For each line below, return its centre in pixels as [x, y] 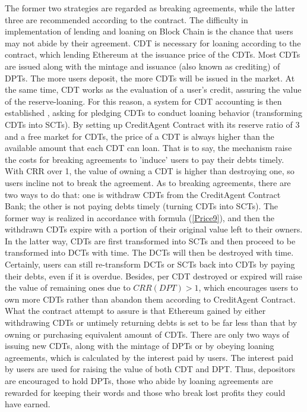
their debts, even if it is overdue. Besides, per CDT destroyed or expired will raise [153, 276]
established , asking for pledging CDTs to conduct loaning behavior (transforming [153, 113]
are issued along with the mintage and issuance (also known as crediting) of [143, 66]
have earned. [28, 404]
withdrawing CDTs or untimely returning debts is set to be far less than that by [151, 323]
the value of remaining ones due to [68, 287]
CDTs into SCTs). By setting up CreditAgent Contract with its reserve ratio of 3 [152, 124]
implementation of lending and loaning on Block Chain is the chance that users [149, 31]
